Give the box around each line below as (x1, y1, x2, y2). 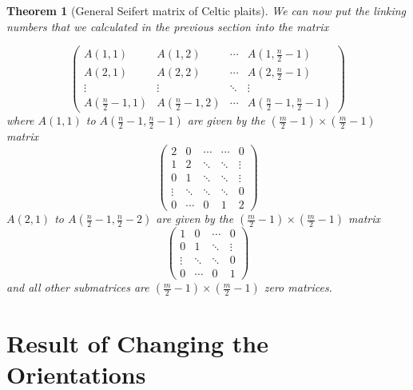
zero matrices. (264, 279, 332, 296)
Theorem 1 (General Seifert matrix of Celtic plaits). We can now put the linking (6, 2, 407, 18)
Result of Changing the (6, 326, 268, 359)
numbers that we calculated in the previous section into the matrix (6, 18, 329, 34)
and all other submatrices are (6, 279, 149, 296)
